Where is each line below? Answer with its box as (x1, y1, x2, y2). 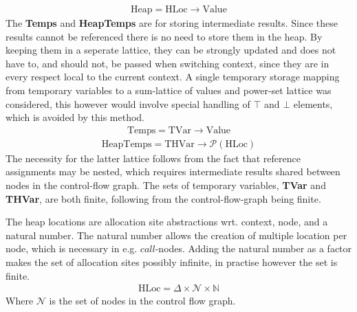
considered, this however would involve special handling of (6, 96, 250, 111)
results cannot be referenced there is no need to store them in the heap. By (6, 29, 323, 43)
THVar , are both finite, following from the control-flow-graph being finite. (6, 191, 321, 205)
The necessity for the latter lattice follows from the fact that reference (6, 151, 301, 165)
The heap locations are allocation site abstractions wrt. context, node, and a (6, 214, 328, 229)
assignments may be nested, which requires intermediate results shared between (6, 164, 340, 179)
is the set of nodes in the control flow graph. (49, 293, 236, 308)
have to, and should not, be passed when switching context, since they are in (6, 56, 329, 70)
